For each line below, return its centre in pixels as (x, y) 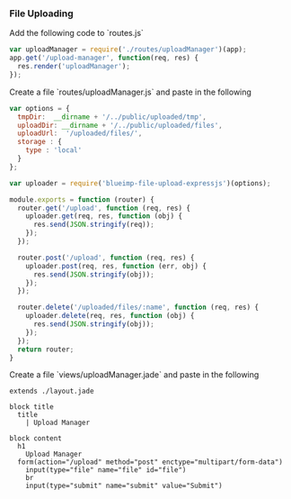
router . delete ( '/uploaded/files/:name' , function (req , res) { (138, 308)
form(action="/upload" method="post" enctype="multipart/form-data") (150, 462)
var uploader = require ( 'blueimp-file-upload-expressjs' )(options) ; (140, 183)
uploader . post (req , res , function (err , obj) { (116, 266)
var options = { (40, 108)
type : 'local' (54, 150)
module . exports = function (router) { (82, 200)
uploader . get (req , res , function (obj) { (104, 216)
